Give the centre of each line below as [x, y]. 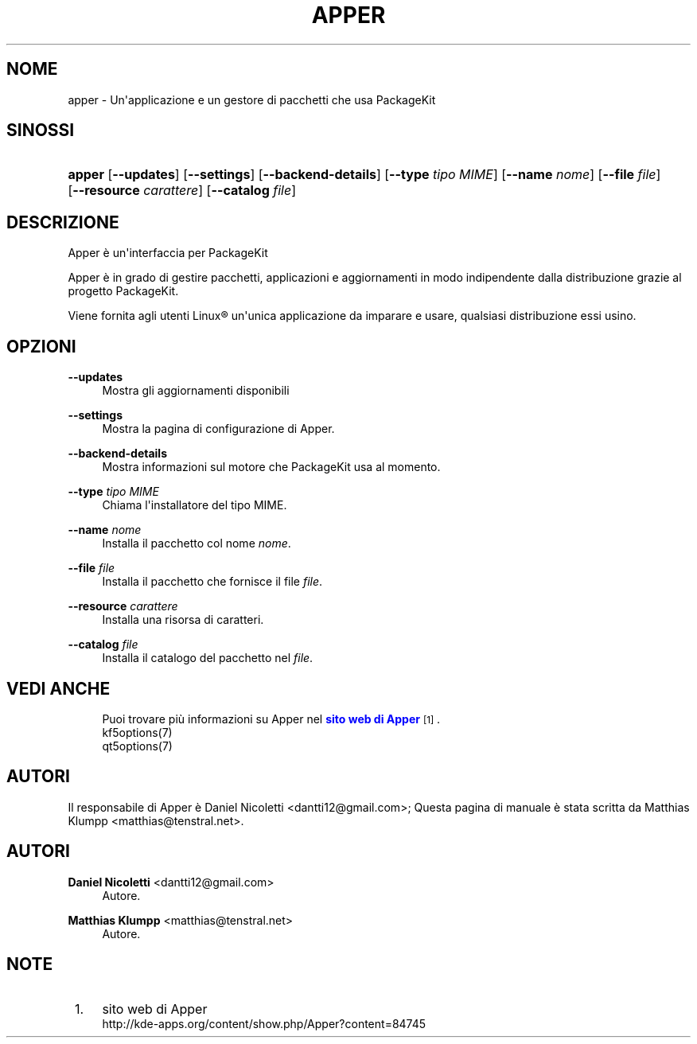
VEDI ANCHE [58, 688]
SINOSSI [41, 130]
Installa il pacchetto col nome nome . [197, 543]
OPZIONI [41, 346]
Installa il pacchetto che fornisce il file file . [212, 582]
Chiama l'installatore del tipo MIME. [195, 505]
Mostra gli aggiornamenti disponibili [196, 391]
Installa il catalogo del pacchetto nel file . [208, 658]
